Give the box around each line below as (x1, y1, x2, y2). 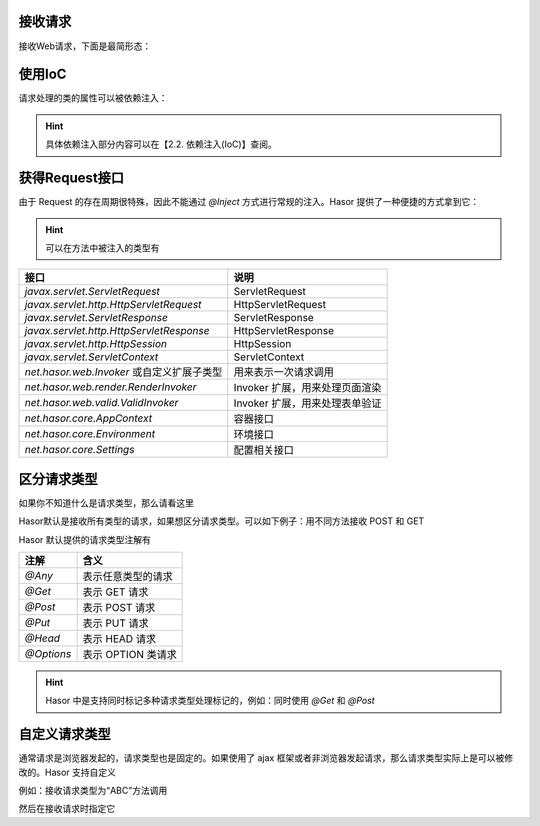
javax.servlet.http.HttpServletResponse (24, 324, 210, 338)
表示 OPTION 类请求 (82, 647, 177, 661)
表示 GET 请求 (82, 585, 149, 599)
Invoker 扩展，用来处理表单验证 (233, 396, 382, 410)
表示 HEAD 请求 (82, 631, 157, 645)
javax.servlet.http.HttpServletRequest (24, 298, 202, 312)
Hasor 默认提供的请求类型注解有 (18, 533, 152, 545)
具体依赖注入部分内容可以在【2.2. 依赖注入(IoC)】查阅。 (45, 138, 277, 150)
